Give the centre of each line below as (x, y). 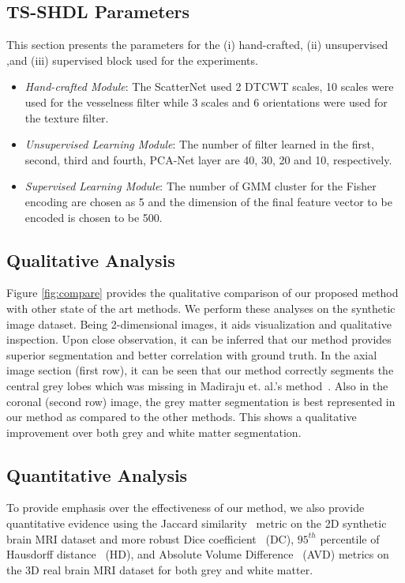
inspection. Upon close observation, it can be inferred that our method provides (199, 339)
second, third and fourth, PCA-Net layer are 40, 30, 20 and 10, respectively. (208, 159)
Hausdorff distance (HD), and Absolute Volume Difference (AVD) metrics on (198, 554)
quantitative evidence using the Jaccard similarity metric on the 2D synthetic (197, 523)
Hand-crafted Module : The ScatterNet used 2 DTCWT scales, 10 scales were (209, 87)
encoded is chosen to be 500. (94, 217)
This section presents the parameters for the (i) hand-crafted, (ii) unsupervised (197, 45)
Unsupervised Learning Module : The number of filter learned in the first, (199, 144)
